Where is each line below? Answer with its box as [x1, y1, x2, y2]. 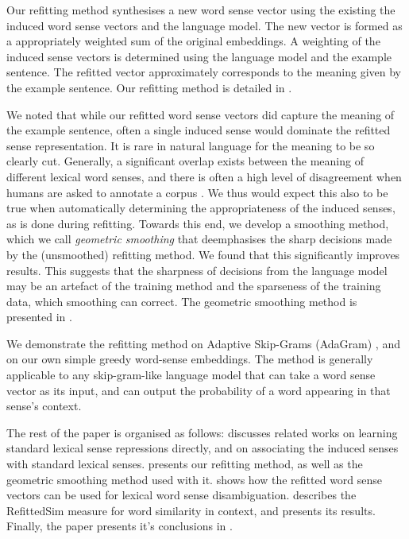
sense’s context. [6, 397, 82, 414]
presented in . [6, 308, 72, 325]
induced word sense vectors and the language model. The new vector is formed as [6, 17, 403, 33]
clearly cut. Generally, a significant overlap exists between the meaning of [6, 153, 364, 169]
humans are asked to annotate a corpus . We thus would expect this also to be [6, 184, 388, 200]
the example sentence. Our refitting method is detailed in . [6, 79, 292, 95]
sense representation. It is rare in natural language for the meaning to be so [6, 137, 375, 153]
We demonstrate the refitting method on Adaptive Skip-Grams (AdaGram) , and [6, 335, 400, 351]
